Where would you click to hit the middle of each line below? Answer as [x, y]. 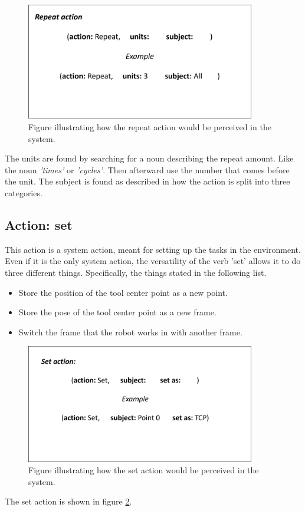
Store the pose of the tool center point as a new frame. [117, 312]
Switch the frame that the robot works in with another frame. [130, 332]
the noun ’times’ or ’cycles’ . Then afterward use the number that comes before [147, 169]
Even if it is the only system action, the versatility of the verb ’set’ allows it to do [153, 261]
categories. [24, 192]
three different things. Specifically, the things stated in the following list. [136, 272]
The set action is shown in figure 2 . [68, 501]
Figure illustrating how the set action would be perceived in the [144, 470]
